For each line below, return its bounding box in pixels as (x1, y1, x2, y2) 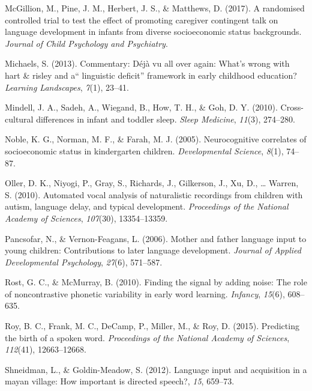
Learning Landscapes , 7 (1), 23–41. (5, 80, 129, 93)
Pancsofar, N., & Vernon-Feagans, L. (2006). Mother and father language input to (5, 232, 307, 244)
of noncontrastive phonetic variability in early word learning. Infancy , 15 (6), (5, 287, 285, 300)
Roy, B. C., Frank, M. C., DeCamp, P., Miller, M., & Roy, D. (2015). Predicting (5, 320, 299, 332)
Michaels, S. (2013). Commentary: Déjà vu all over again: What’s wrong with (5, 57, 290, 70)
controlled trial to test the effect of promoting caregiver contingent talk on (5, 13, 278, 26)
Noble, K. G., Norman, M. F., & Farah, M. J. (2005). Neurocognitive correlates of (5, 133, 307, 145)
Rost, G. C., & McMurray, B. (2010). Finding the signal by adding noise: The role (5, 276, 307, 288)
